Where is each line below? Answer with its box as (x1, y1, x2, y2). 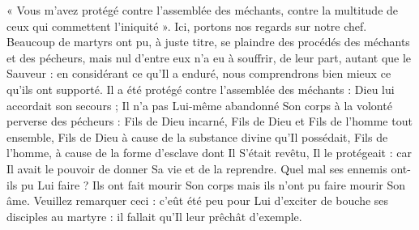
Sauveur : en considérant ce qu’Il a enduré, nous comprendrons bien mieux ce (6, 65, 391, 82)
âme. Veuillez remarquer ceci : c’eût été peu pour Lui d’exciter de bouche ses (6, 192, 389, 209)
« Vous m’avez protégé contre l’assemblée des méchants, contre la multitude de (6, 2, 399, 18)
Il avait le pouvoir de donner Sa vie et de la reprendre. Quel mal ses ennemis (6, 160, 387, 177)
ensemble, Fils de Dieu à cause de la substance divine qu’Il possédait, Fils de (6, 128, 388, 145)
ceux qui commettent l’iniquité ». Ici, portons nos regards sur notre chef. (6, 17, 367, 34)
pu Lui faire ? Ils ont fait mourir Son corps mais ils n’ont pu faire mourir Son (20, 176, 406, 193)
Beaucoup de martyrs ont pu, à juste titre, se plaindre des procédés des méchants (6, 33, 410, 50)
